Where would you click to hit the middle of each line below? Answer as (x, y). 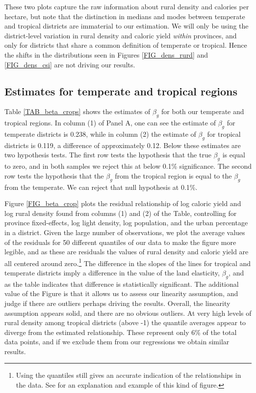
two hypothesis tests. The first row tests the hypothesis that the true (108, 155)
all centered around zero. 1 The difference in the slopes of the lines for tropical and (128, 262)
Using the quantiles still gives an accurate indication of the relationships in (128, 375)
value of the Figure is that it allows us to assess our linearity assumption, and (121, 293)
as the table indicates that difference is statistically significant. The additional (122, 284)
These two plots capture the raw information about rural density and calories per (127, 6)
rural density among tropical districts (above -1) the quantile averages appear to (125, 322)
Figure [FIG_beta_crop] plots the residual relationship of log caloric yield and (123, 203)
